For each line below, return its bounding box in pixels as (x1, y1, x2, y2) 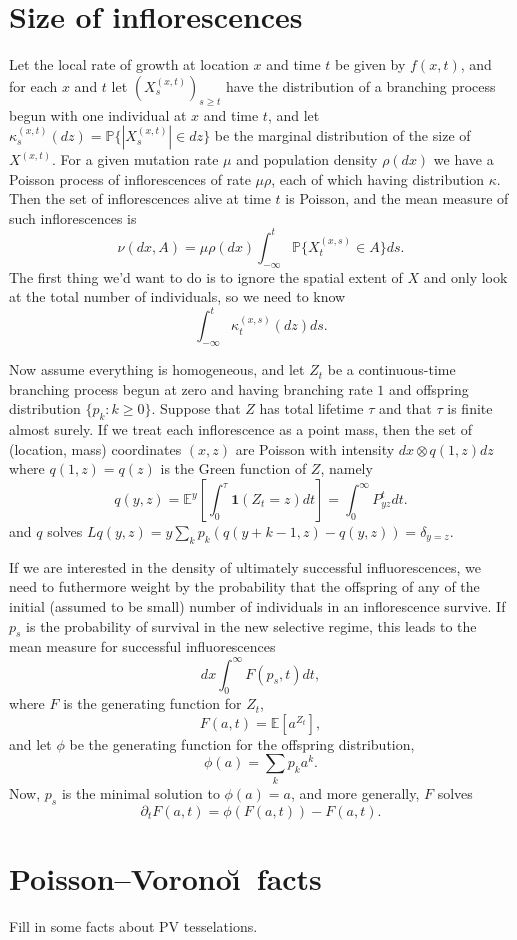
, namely (320, 458, 373, 479)
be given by (335, 54, 406, 75)
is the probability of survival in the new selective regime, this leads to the (26, 615, 477, 636)
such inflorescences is (9, 207, 137, 228)
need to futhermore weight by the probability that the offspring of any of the (9, 576, 480, 597)
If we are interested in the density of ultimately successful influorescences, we (9, 556, 481, 577)
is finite (447, 398, 493, 419)
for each (9, 75, 58, 96)
